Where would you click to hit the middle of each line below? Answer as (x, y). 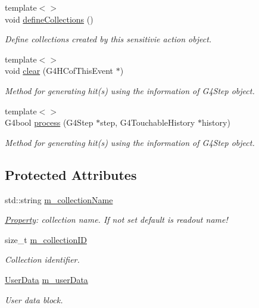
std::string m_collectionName (59, 199)
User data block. (34, 299)
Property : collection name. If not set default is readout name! (116, 220)
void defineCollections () (49, 19)
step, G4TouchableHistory (148, 122)
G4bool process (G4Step (49, 122)
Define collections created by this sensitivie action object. (108, 39)
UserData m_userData (46, 279)
